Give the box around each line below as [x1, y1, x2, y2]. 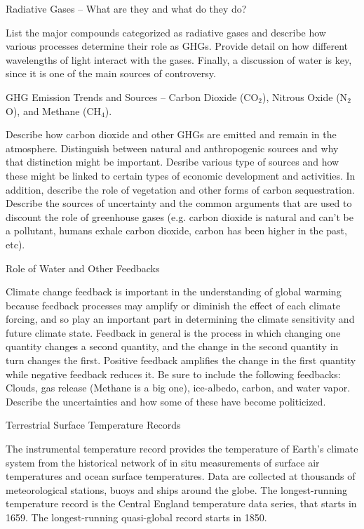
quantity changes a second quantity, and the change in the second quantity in [6, 339, 339, 354]
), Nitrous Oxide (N [262, 89, 348, 104]
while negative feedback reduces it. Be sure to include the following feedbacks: [6, 366, 341, 381]
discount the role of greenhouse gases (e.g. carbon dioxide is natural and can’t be [6, 209, 353, 224]
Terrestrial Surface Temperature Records [6, 417, 181, 432]
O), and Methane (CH [6, 103, 102, 118]
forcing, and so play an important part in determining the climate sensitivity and [6, 312, 355, 326]
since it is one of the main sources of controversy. [6, 66, 216, 81]
